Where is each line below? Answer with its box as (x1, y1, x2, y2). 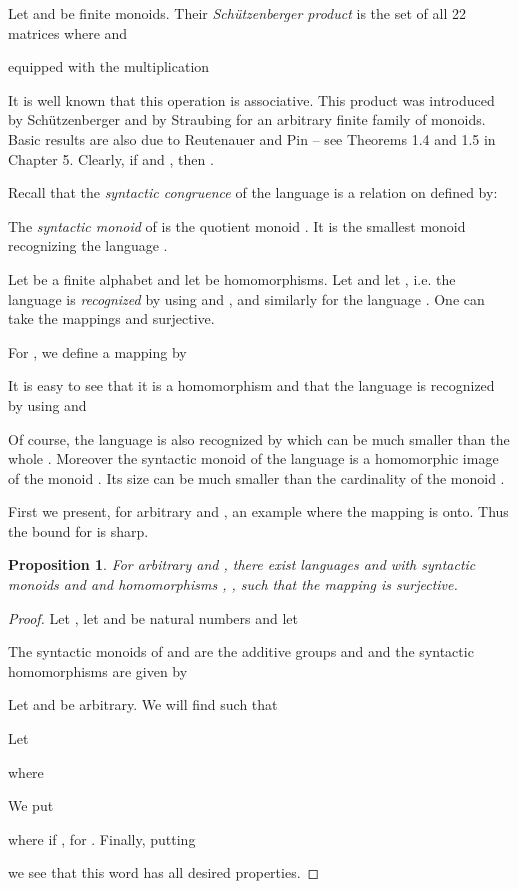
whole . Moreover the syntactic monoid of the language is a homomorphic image (8, 448, 499, 469)
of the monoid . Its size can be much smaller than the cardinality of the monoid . (8, 467, 505, 488)
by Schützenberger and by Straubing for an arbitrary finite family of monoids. (8, 109, 486, 130)
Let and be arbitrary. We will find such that (8, 694, 278, 715)
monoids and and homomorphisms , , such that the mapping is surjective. (8, 574, 458, 595)
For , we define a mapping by (8, 341, 187, 362)
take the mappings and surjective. (8, 308, 215, 329)
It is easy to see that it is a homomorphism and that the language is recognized (8, 375, 495, 396)
